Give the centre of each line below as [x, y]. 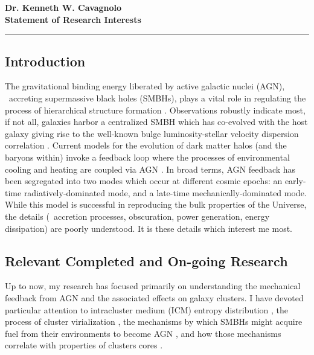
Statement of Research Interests [73, 19]
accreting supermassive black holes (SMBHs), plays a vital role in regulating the [157, 98]
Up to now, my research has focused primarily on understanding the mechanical [153, 286]
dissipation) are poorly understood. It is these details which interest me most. [149, 228]
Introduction [45, 61]
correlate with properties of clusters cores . [84, 345]
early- [295, 181]
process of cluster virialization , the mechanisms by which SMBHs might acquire [154, 321]
